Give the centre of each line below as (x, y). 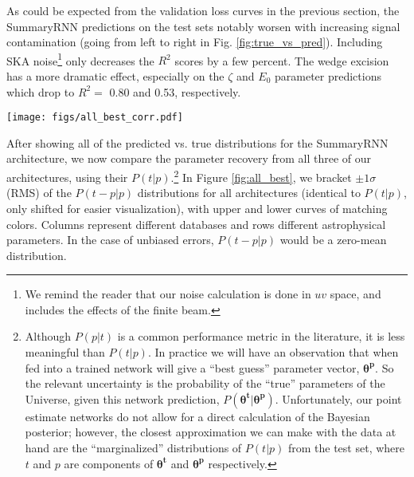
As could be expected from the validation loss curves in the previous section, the (203, 10)
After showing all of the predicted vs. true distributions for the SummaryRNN (197, 142)
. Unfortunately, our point (338, 398)
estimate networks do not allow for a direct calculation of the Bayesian (197, 416)
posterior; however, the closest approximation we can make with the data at (211, 432)
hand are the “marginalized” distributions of (133, 448)
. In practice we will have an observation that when (273, 352)
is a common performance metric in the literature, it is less (261, 336)
